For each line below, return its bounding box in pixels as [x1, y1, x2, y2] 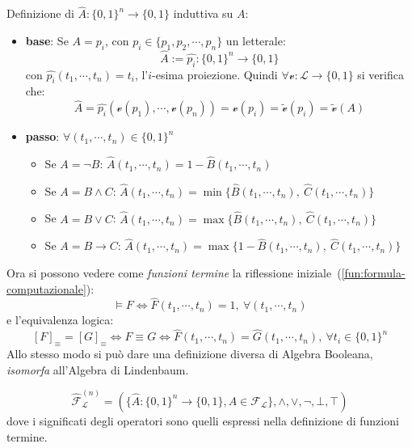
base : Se [25, 32, 69, 49]
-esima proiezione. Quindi [152, 66, 278, 82]
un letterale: [225, 32, 286, 49]
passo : [25, 128, 60, 145]
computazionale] [6, 280, 86, 297]
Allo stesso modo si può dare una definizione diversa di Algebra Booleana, [6, 345, 373, 362]
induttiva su [173, 5, 233, 22]
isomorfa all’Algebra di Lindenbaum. [6, 361, 189, 378]
